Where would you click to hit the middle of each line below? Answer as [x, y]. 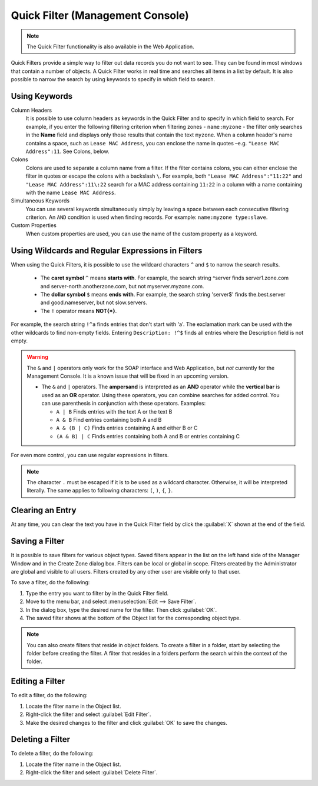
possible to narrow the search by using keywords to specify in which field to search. [113, 79]
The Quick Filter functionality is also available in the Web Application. [110, 46]
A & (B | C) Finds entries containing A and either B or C [127, 428]
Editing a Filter [38, 682]
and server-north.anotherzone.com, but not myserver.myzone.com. [122, 286]
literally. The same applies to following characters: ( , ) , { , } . [100, 491]
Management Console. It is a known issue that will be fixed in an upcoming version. [128, 376]
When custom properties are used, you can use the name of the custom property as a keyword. [142, 234]
